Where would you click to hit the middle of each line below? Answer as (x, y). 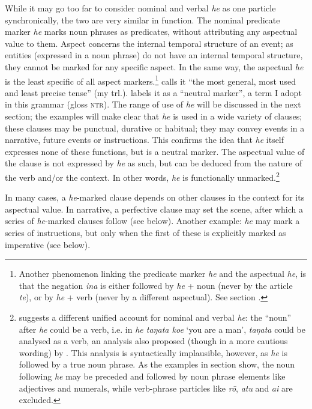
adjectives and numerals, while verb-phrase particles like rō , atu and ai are (156, 388)
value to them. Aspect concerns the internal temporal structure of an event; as (149, 43)
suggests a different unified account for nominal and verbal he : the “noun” (155, 317)
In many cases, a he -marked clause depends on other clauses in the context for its (155, 197)
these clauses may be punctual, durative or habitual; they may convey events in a (155, 128)
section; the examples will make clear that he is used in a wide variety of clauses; (154, 116)
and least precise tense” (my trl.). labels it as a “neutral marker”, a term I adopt (153, 92)
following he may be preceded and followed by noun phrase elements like (152, 376)
